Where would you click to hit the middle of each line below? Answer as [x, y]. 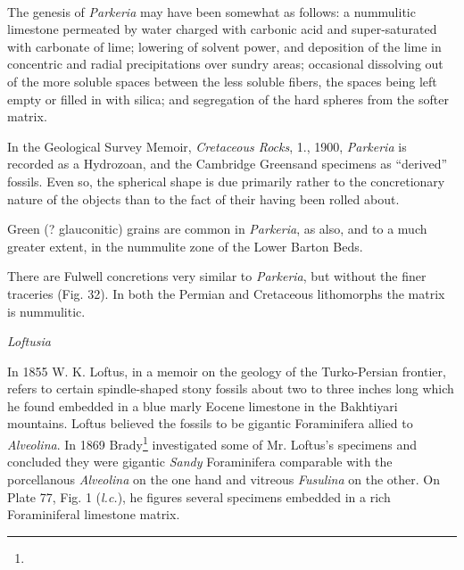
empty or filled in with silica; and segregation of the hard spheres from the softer [228, 99]
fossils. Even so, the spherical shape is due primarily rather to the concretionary [226, 181]
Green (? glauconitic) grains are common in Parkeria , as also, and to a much [217, 229]
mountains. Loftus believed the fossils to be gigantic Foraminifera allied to [210, 423]
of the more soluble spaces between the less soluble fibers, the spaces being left [222, 81]
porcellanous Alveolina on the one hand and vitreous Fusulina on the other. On [224, 479]
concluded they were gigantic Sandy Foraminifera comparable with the [200, 462]
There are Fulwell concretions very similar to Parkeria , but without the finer [217, 276]
